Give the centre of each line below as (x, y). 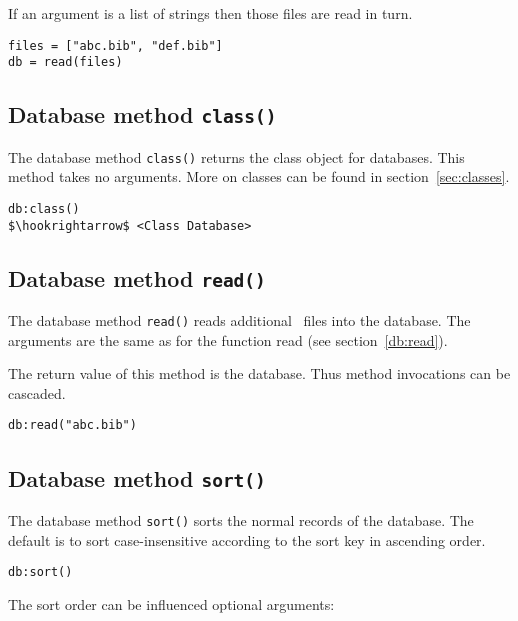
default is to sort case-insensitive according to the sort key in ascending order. (247, 539)
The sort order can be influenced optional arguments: (171, 603)
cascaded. (37, 392)
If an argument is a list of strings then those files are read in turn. (210, 13)
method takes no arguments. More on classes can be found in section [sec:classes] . (259, 176)
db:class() (44, 208)
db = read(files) (65, 62)
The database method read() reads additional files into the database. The (239, 320)
